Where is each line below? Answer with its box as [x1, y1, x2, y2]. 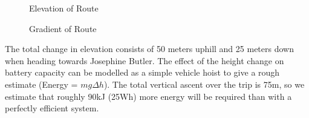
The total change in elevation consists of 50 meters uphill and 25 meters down [5, 42, 294, 55]
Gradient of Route [29, 22, 97, 34]
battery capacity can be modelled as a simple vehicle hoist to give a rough [5, 66, 280, 79]
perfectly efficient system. [5, 102, 99, 114]
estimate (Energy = [5, 77, 78, 90]
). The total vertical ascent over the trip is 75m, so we [103, 77, 305, 90]
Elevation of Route [29, 2, 99, 14]
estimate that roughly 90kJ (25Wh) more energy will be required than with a [5, 90, 292, 102]
